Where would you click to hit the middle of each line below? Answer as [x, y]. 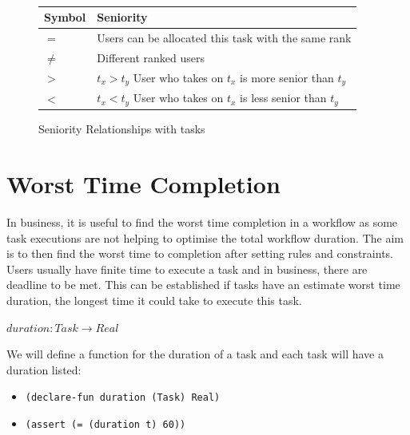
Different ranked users [151, 57]
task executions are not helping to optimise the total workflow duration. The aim [205, 237]
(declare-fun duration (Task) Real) [123, 398]
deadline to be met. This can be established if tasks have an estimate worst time [203, 285]
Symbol [65, 17]
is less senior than [283, 98]
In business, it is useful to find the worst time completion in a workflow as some [202, 222]
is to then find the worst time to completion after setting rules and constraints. [200, 253]
